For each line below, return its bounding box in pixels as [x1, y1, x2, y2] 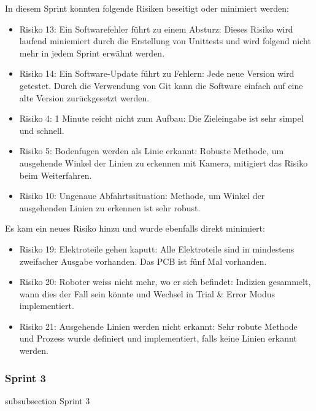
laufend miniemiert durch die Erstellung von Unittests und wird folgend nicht [19, 34, 311, 47]
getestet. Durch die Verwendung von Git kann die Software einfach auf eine [19, 79, 303, 92]
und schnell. [19, 123, 64, 136]
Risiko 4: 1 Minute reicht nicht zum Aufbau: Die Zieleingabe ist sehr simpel [19, 112, 304, 125]
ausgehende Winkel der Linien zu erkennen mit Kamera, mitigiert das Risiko [19, 156, 308, 169]
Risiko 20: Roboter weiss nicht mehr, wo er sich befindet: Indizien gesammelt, [19, 275, 311, 288]
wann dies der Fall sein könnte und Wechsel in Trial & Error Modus [19, 287, 276, 300]
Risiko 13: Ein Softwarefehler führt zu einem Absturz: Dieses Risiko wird [19, 22, 293, 35]
